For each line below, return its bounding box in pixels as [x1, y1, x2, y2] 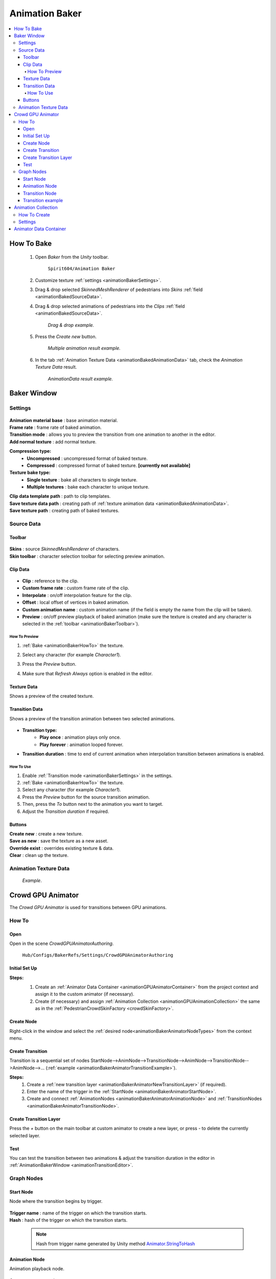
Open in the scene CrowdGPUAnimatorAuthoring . [9, 940, 114, 946]
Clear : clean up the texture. [9, 852, 69, 858]
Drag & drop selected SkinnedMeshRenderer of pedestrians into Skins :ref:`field [35, 286, 203, 293]
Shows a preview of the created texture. [9, 693, 94, 699]
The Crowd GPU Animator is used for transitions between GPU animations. [9, 904, 167, 910]
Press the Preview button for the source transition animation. [22, 793, 150, 800]
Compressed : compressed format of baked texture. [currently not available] [27, 462, 191, 468]
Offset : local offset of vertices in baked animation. [22, 599, 130, 606]
